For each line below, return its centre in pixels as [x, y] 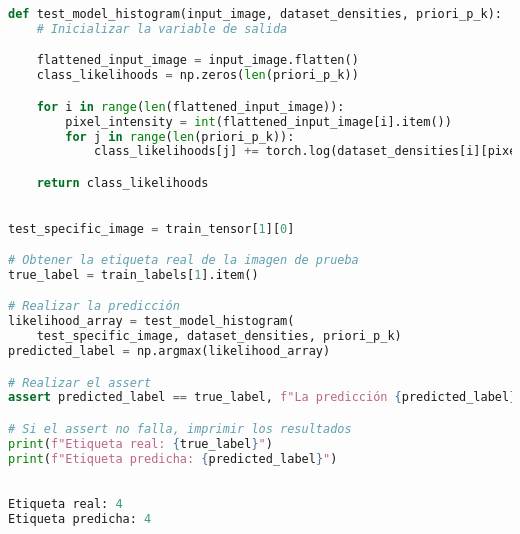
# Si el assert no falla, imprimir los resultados [180, 429]
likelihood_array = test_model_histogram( [151, 321]
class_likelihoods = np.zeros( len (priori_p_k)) [197, 75]
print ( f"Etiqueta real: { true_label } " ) [140, 443]
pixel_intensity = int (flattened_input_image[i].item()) [258, 121]
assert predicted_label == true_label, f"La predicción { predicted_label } [262, 397]
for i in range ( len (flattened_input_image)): [190, 106]
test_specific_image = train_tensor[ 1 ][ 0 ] [151, 228]
